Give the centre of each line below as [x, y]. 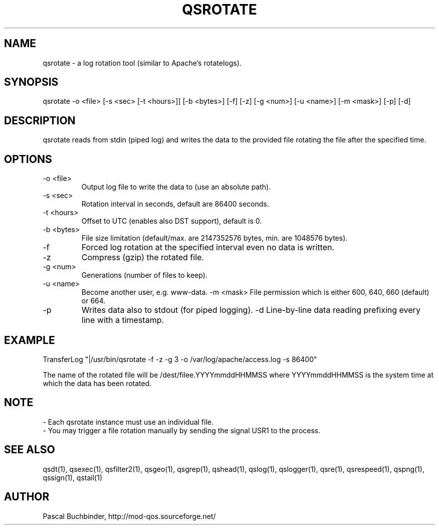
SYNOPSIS [31, 82]
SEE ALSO [30, 450]
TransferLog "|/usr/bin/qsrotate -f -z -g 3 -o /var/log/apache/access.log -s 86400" [180, 359]
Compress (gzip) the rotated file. [143, 257]
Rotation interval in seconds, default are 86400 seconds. [175, 204]
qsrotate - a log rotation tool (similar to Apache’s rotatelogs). [142, 63]
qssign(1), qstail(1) [73, 477]
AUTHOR [27, 497]
